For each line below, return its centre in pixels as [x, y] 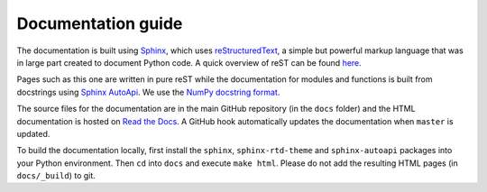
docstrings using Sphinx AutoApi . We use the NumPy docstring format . [148, 92]
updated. [33, 133]
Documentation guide [100, 23]
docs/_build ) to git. [56, 176]
